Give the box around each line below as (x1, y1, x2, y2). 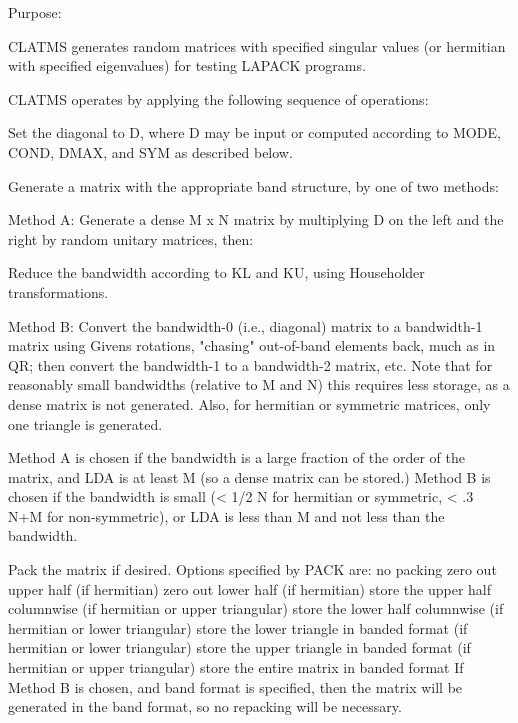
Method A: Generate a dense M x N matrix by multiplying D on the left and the (8, 209, 504, 230)
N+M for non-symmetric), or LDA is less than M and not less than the (8, 505, 445, 526)
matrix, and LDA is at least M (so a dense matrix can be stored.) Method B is (8, 466, 491, 487)
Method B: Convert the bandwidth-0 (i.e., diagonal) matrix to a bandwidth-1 (8, 315, 483, 336)
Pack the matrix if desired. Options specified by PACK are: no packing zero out (8, 559, 497, 580)
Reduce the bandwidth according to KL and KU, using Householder (8, 262, 425, 283)
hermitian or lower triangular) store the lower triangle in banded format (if (8, 617, 468, 638)
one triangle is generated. (8, 413, 163, 434)
